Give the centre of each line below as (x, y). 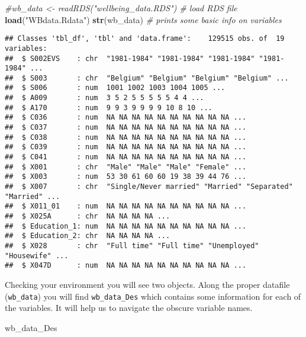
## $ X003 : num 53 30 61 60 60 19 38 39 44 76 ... (126, 177)
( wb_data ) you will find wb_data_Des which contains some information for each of (153, 296)
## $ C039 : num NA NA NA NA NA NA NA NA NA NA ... (126, 147)
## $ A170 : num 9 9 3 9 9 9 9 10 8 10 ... (109, 107)
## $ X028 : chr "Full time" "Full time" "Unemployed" (132, 245)
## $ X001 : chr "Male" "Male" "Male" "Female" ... (126, 167)
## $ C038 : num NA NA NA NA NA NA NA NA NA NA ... (126, 137)
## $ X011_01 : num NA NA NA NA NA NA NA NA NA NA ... (126, 206)
